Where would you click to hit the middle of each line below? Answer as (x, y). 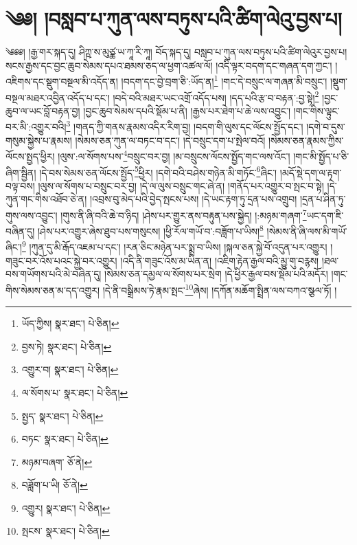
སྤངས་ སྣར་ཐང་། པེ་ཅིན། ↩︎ (66, 531)
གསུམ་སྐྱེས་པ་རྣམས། (39, 140)
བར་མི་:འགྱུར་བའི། (36, 127)
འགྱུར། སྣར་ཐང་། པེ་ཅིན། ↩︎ (66, 508)
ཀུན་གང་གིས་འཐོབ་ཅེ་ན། (46, 199)
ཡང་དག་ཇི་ (325, 215)
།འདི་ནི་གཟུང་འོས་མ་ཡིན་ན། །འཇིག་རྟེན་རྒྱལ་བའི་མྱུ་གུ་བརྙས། (220, 260)
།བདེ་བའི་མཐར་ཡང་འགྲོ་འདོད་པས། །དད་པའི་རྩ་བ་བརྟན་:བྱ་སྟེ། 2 (216, 96)
